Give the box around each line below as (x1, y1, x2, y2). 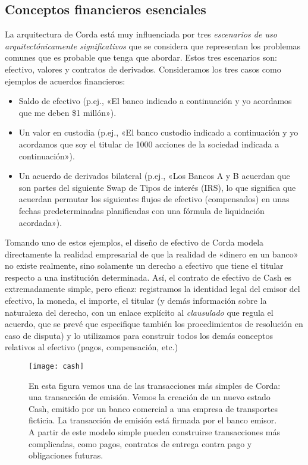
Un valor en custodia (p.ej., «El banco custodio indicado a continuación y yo (18, 126, 298, 139)
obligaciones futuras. (29, 449, 103, 461)
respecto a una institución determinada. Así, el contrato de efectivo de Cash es (5, 271, 291, 283)
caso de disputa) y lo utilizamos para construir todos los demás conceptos (5, 329, 274, 341)
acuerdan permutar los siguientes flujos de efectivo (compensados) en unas (18, 193, 290, 205)
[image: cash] (29, 362, 84, 371)
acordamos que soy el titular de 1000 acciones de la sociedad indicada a (18, 137, 279, 150)
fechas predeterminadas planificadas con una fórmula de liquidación (18, 204, 265, 216)
